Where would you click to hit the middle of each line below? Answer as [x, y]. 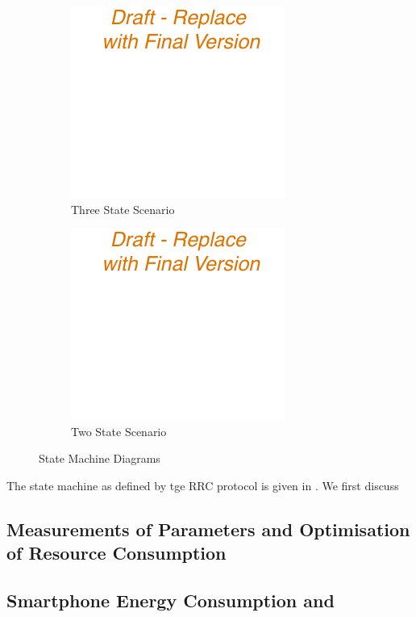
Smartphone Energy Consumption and [171, 600]
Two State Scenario [119, 431]
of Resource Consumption [116, 553]
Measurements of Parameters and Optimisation [208, 529]
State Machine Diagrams [100, 458]
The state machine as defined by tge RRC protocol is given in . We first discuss [203, 485]
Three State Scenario [123, 209]
